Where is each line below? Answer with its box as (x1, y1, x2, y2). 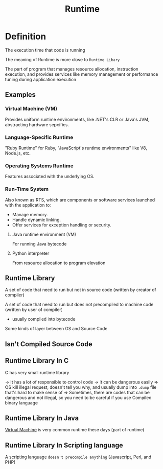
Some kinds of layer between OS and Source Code (5, 326, 108, 332)
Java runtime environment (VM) (12, 231, 77, 237)
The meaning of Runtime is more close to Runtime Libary (5, 56, 120, 62)
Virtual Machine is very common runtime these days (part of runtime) (5, 427, 144, 433)
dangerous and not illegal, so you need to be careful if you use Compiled (5, 395, 152, 401)
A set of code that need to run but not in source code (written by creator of (5, 287, 157, 293)
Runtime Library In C (5, 357, 69, 365)
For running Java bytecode (12, 241, 67, 246)
